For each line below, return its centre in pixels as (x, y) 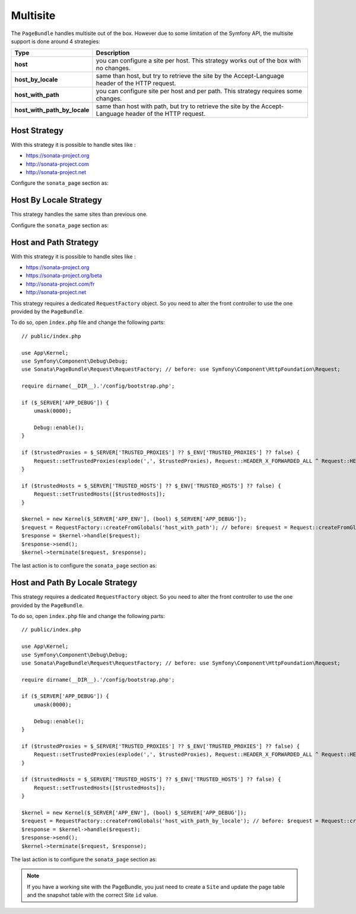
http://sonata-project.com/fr (60, 284)
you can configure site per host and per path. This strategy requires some (199, 91)
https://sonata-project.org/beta (64, 276)
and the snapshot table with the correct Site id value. (93, 895)
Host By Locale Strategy (56, 200)
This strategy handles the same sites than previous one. (79, 215)
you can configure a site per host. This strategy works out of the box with (198, 61)
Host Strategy (37, 130)
